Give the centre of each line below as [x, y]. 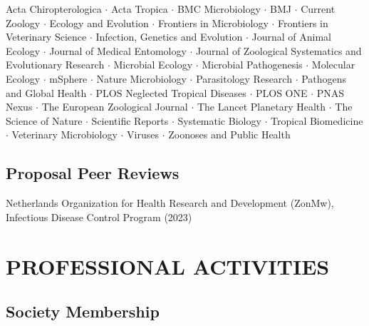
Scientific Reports [130, 120]
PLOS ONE [281, 92]
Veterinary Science [46, 37]
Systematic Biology [219, 120]
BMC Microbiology [219, 9]
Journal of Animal [291, 37]
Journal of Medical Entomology [118, 50]
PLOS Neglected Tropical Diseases [171, 92]
